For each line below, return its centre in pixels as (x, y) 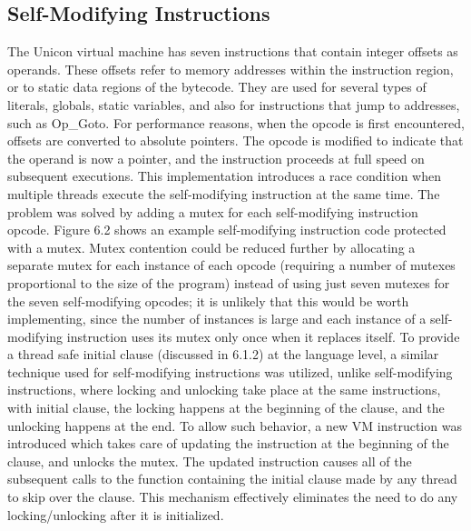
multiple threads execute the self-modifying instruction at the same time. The (224, 193)
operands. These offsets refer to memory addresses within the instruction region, (231, 69)
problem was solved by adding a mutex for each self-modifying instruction (213, 211)
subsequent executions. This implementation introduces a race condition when (225, 176)
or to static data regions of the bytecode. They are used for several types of (217, 87)
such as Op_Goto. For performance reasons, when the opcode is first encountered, (236, 122)
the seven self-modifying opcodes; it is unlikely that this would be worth (208, 301)
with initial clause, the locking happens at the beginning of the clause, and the (226, 408)
